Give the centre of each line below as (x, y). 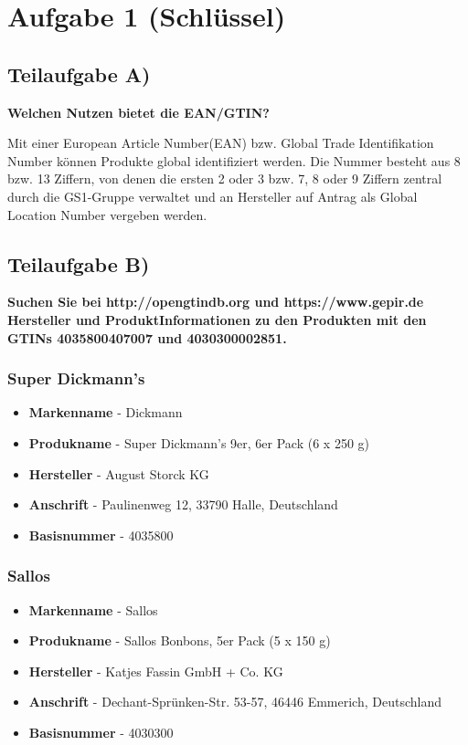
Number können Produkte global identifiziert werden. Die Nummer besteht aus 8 (234, 160)
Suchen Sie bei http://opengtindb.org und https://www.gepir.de (216, 302)
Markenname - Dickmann (106, 412)
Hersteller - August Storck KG (119, 473)
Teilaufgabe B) (79, 263)
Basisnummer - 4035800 (101, 535)
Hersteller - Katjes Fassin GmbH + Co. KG (156, 671)
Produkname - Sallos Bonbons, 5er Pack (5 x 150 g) (180, 640)
